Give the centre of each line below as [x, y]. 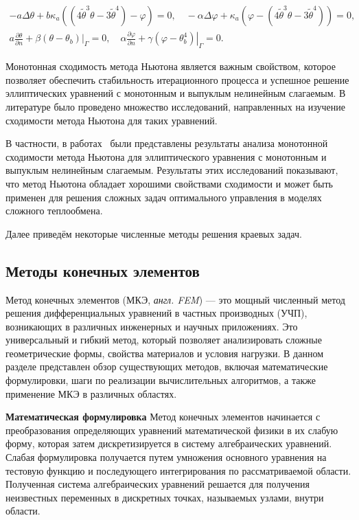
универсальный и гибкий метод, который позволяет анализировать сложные [164, 340]
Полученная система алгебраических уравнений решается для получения [158, 484]
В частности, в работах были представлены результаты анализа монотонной [167, 143]
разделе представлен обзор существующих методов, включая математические [167, 366]
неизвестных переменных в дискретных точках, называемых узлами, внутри [165, 497]
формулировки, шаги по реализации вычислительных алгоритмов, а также [161, 380]
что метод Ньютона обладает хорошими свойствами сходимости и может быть [169, 183]
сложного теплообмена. [54, 211]
